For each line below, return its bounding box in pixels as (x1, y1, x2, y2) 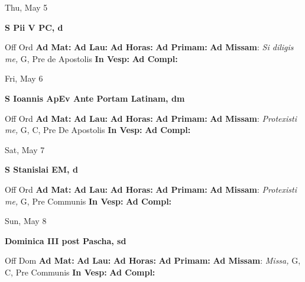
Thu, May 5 (5, 1, 48, 13)
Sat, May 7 (5, 143, 45, 155)
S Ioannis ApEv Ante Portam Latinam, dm (5, 92, 185, 104)
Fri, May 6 (5, 72, 43, 85)
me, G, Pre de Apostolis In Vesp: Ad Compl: (5, 52, 178, 64)
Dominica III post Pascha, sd (5, 234, 126, 247)
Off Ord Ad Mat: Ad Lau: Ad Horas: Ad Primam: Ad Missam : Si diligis (5, 41, 294, 53)
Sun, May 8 (5, 215, 47, 227)
